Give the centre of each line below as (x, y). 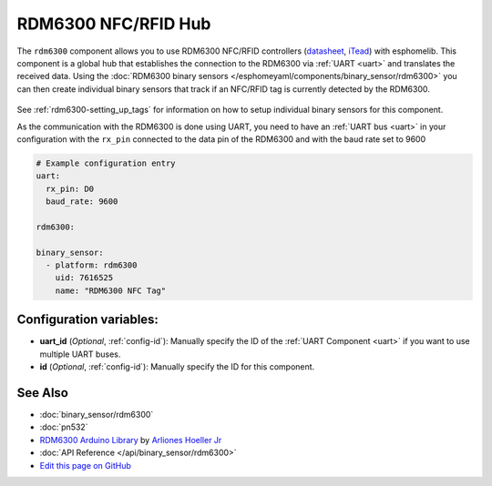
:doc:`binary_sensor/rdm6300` (97, 414)
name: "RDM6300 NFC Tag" (111, 290)
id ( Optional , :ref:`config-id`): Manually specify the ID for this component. (177, 367)
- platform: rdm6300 (92, 265)
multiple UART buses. (80, 354)
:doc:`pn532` (64, 427)
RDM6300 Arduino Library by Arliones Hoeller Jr (131, 440)
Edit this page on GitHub (86, 465)
